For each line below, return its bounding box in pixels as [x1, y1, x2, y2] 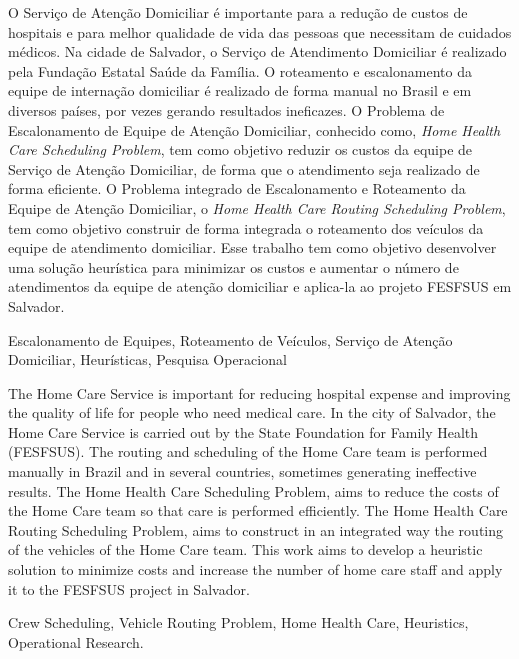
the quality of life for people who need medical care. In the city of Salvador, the [8, 402, 496, 423]
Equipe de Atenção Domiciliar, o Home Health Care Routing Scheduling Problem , [8, 197, 506, 218]
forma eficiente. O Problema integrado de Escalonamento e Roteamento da [8, 178, 466, 199]
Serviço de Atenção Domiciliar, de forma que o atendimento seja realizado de [8, 158, 480, 179]
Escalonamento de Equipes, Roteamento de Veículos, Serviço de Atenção [8, 329, 453, 350]
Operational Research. [8, 631, 144, 652]
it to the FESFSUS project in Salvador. [8, 578, 250, 599]
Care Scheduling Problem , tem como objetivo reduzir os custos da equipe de [8, 139, 473, 160]
